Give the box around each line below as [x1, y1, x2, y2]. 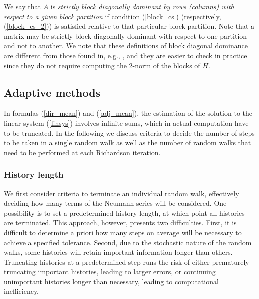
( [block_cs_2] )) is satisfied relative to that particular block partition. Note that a [4, 21, 255, 31]
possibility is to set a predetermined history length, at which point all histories [4, 207, 245, 218]
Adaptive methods [4, 84, 101, 100]
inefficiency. [4, 286, 39, 296]
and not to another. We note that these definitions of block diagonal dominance [4, 40, 248, 51]
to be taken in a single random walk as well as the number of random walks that [4, 137, 251, 148]
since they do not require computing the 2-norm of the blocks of [4, 60, 200, 70]
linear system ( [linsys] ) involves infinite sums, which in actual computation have [4, 117, 249, 128]
